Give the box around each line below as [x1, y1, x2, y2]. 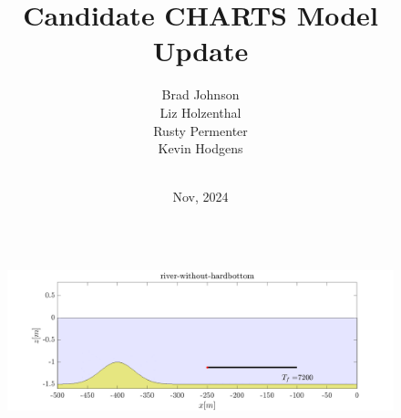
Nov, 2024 [172, 187, 229, 206]
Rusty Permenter [153, 120, 248, 140]
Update [152, 32, 249, 69]
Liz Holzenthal [159, 102, 242, 121]
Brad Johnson [161, 85, 240, 104]
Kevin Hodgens [158, 139, 243, 158]
